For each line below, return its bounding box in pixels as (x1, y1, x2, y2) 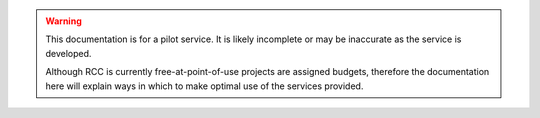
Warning (45, 15, 82, 27)
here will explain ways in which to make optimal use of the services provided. (45, 80, 364, 92)
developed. (45, 47, 92, 59)
